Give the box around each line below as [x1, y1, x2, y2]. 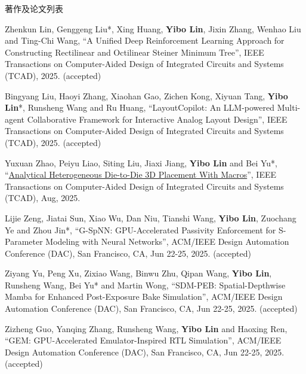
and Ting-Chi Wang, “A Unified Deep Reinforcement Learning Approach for [5, 34, 285, 47]
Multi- [277, 101, 301, 114]
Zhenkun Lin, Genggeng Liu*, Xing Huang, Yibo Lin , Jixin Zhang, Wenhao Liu [5, 22, 301, 35]
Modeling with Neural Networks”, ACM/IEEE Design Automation [45, 235, 289, 248]
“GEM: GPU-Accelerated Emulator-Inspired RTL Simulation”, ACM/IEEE [5, 334, 282, 346]
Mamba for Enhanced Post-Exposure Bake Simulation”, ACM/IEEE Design [5, 290, 283, 303]
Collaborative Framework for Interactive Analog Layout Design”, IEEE [27, 112, 288, 125]
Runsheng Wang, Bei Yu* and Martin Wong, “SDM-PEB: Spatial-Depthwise [5, 278, 286, 291]
